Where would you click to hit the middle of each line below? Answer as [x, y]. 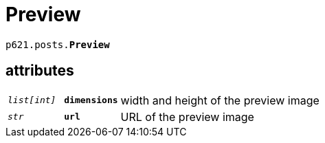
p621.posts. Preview [58, 44]
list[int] [32, 100]
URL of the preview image [187, 117]
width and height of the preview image [220, 100]
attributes [40, 71]
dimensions [91, 100]
